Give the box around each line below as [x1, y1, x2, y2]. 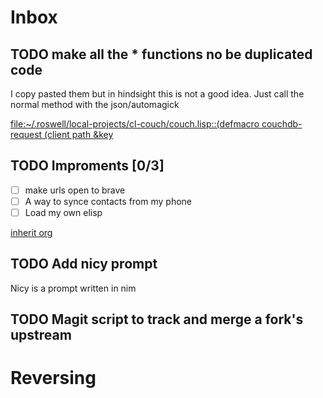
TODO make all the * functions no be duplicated [10, 46, 313, 63]
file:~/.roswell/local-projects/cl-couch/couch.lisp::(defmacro [10, 118, 260, 130]
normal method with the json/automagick [10, 99, 180, 110]
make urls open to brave [24, 184, 126, 196]
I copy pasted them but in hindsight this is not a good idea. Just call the [10, 88, 305, 100]
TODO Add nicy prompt [10, 256, 158, 273]
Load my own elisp [24, 206, 103, 218]
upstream [10, 327, 72, 344]
